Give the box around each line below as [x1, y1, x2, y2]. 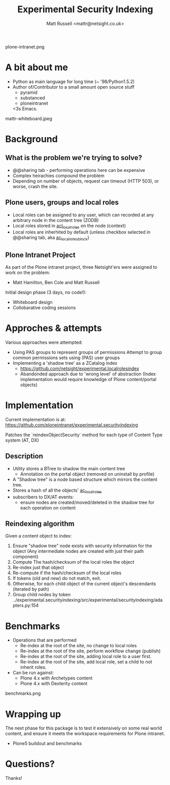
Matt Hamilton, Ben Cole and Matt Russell [12, 280, 100, 286]
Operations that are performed [12, 637, 77, 643]
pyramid [20, 89, 38, 95]
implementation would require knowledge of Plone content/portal [20, 376, 157, 383]
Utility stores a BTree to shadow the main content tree [12, 465, 125, 471]
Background [5, 134, 58, 145]
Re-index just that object [12, 565, 64, 571]
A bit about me [5, 62, 69, 73]
